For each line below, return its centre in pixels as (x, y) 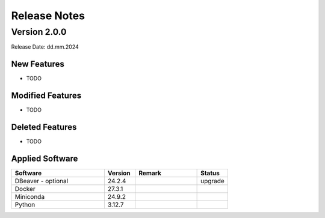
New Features (38, 64)
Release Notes (48, 16)
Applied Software (45, 158)
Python (25, 205)
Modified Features (46, 96)
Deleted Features (44, 127)
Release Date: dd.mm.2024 (45, 47)
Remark (150, 173)
